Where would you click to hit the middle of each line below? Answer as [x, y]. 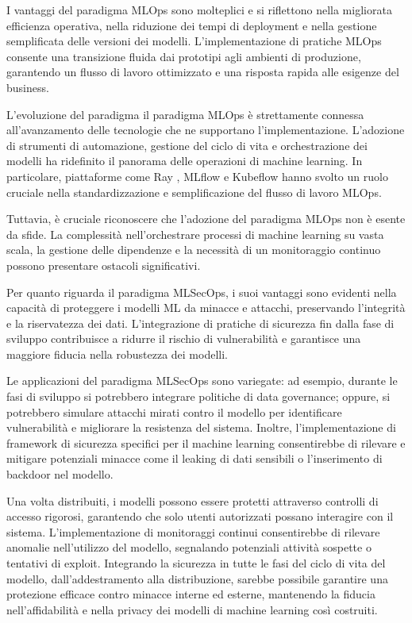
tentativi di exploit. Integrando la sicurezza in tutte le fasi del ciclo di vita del [196, 563]
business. [28, 87]
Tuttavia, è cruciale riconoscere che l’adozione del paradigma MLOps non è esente [206, 219]
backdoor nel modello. [60, 474]
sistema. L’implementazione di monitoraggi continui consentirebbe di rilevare [193, 531]
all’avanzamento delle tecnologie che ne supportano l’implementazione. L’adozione [206, 130]
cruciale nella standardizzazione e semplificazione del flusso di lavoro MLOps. [194, 192]
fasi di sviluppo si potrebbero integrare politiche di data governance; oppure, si [198, 396]
